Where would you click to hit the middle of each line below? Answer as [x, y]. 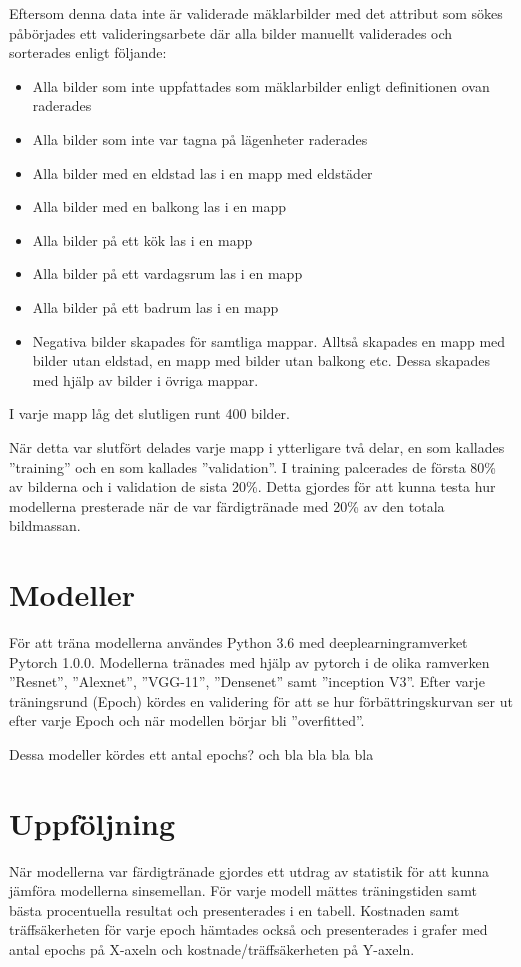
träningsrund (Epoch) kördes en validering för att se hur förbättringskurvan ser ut [261, 700]
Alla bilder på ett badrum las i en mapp [155, 306]
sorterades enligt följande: [88, 52]
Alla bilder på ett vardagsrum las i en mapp [167, 273]
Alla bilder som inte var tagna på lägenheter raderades [200, 138]
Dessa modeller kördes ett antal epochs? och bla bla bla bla [191, 753]
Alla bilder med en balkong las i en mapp [159, 206]
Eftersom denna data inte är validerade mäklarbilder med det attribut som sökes [256, 13]
